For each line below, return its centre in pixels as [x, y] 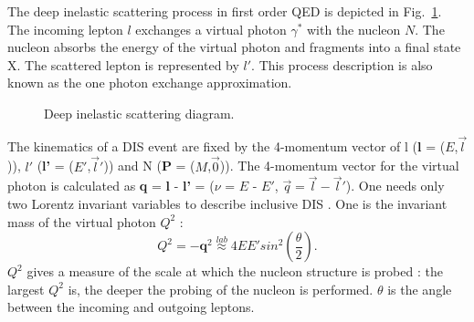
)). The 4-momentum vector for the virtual [339, 166]
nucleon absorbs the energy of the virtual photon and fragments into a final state [234, 47]
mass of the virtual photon [82, 221]
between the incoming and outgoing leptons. [131, 307]
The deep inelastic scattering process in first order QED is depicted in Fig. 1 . [225, 11]
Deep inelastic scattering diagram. [139, 113]
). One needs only [395, 186]
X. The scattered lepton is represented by [123, 64]
